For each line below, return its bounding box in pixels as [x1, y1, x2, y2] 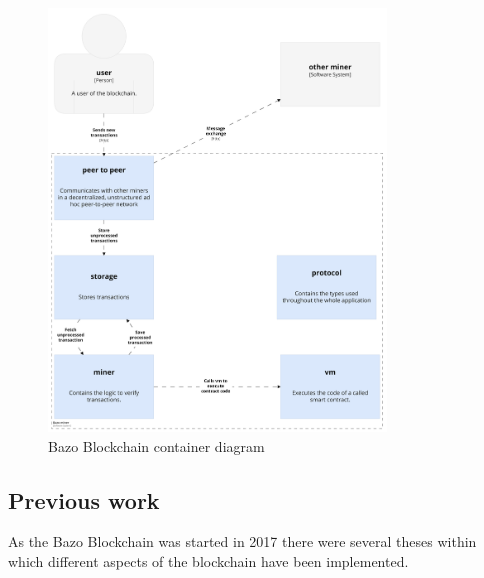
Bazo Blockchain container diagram [48, 435, 265, 456]
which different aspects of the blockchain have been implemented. [8, 551, 409, 572]
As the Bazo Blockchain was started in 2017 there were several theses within [8, 531, 477, 552]
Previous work [8, 484, 160, 515]
